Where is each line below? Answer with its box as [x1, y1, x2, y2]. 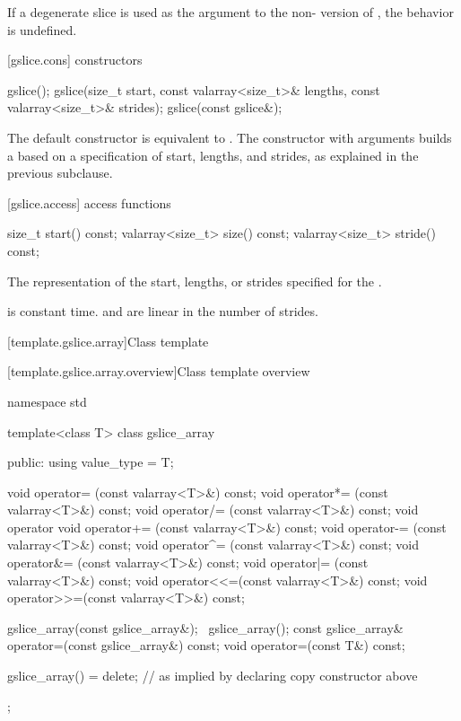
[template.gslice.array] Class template [7, 331, 209, 350]
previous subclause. [7, 163, 113, 182]
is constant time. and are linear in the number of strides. [7, 302, 318, 321]
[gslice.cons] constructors [7, 50, 143, 69]
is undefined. [7, 20, 77, 39]
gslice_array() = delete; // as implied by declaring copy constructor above [7, 666, 418, 685]
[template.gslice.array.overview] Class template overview [7, 362, 310, 381]
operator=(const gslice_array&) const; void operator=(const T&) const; [7, 636, 405, 655]
